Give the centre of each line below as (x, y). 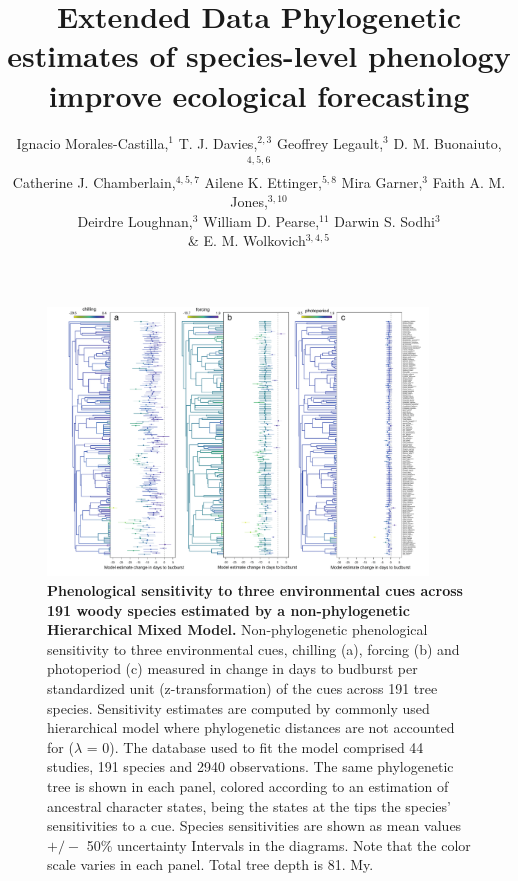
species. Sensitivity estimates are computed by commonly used (238, 707)
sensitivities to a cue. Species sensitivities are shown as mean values (254, 825)
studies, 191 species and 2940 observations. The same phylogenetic (250, 766)
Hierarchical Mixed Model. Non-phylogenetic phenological (237, 629)
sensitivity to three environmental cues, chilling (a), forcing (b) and (253, 648)
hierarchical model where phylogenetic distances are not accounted (251, 727)
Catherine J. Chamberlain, (94, 181)
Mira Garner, (382, 181)
